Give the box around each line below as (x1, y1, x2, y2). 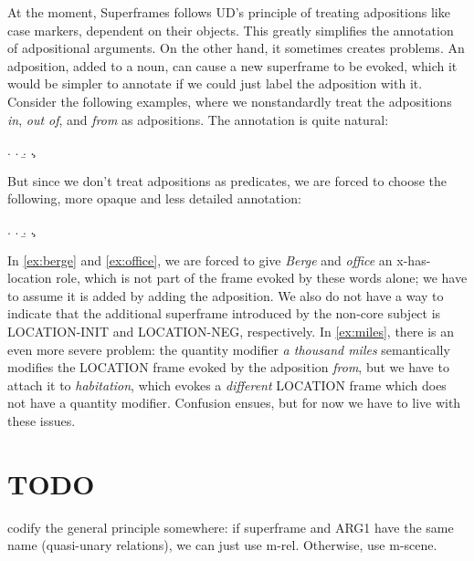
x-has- (396, 250, 431, 269)
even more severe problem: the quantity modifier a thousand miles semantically (7, 339, 450, 358)
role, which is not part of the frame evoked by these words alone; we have (56, 268, 468, 287)
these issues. (7, 410, 76, 430)
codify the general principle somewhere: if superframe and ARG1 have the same (7, 517, 454, 536)
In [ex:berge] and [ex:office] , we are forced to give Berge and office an (7, 250, 393, 269)
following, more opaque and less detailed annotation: (7, 189, 301, 208)
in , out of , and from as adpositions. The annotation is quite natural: (7, 109, 389, 129)
